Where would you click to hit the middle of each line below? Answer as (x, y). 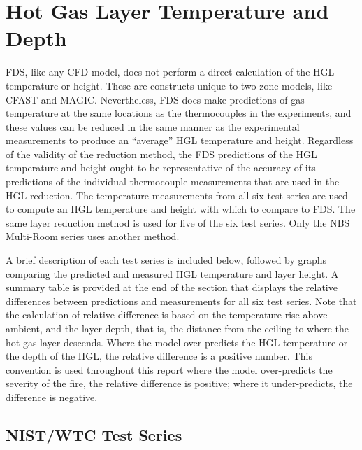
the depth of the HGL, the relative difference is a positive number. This (159, 356)
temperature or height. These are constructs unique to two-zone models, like (169, 85)
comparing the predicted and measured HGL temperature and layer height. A (172, 273)
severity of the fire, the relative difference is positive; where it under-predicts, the (179, 383)
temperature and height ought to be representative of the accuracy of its (161, 168)
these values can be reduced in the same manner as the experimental (153, 126)
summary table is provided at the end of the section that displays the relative (172, 287)
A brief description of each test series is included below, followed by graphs (166, 260)
